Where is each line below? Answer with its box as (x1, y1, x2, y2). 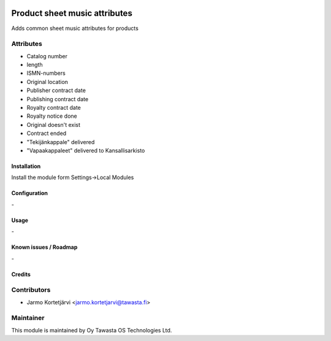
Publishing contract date (26, 95, 89, 102)
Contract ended (26, 129, 67, 137)
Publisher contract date (26, 86, 86, 94)
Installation (11, 163, 41, 170)
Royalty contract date (26, 104, 81, 111)
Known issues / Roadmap (11, 243, 78, 251)
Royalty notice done (26, 112, 77, 120)
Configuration (11, 190, 48, 197)
